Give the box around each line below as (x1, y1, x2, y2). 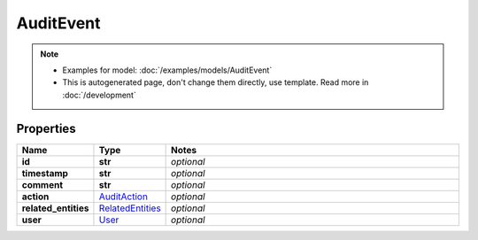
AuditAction (98, 190, 148, 203)
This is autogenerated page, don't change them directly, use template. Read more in (62, 77, 369, 88)
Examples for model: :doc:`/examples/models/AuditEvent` (62, 65, 273, 75)
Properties (16, 120, 76, 136)
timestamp (21, 166, 68, 179)
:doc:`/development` (62, 89, 136, 100)
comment (21, 178, 64, 190)
